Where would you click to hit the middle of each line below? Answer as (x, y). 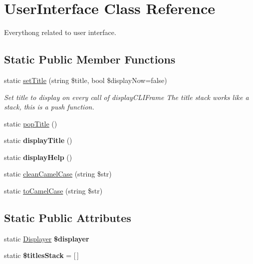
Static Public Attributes (68, 218)
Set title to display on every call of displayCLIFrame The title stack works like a (126, 97)
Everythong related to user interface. (60, 32)
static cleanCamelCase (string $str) (58, 174)
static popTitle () (31, 123)
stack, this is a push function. (49, 107)
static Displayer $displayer (47, 238)
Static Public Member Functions (90, 59)
